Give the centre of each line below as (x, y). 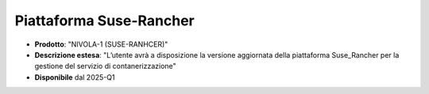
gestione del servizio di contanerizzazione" (105, 66)
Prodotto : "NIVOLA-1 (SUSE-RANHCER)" (101, 44)
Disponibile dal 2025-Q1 (75, 77)
